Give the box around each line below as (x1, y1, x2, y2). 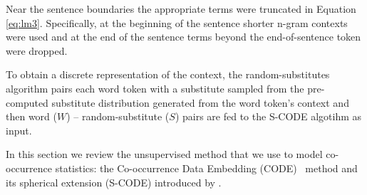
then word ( (6, 109, 57, 124)
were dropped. (6, 43, 68, 58)
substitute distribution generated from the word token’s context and (51, 95, 349, 110)
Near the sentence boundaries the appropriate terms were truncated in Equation (6, 1, 356, 16)
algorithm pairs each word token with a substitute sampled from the (6, 80, 304, 95)
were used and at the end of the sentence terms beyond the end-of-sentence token (6, 29, 361, 44)
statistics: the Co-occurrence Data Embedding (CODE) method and (55, 160, 358, 175)
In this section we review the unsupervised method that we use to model (6, 147, 323, 162)
